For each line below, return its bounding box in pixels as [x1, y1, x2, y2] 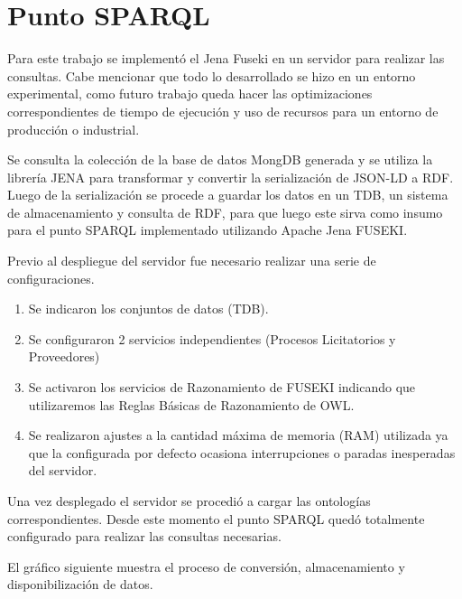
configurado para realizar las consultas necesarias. [7, 527, 282, 546]
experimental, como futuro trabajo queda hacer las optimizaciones [7, 84, 373, 103]
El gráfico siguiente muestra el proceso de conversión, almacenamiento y [7, 557, 405, 576]
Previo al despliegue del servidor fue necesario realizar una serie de [7, 251, 376, 270]
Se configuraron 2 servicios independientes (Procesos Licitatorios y [28, 329, 396, 348]
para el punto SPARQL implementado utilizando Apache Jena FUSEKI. [7, 220, 408, 239]
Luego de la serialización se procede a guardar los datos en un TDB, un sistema [7, 185, 448, 204]
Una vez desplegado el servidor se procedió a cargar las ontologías [7, 491, 371, 510]
